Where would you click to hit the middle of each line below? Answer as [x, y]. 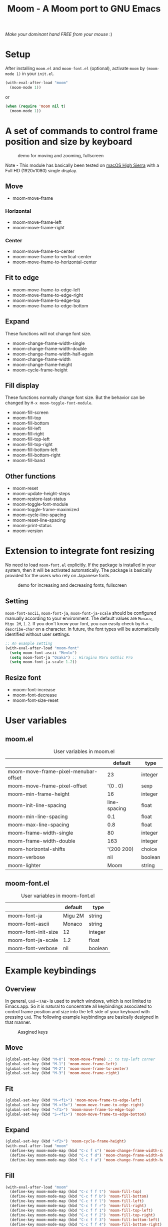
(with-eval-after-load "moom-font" [42, 648]
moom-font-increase [34, 690]
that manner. [18, 1022]
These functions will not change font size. [48, 333]
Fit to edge [22, 278]
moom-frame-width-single [40, 833]
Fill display [22, 385]
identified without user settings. [38, 634]
